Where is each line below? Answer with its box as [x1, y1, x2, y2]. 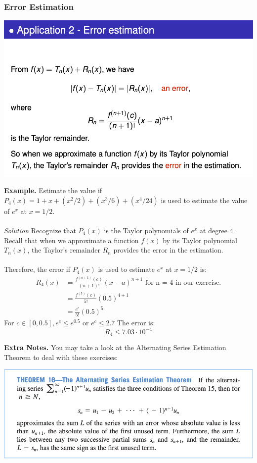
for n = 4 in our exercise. [145, 279, 221, 286]
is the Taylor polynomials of [104, 225, 189, 235]
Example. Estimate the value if [4, 185, 102, 196]
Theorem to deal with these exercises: [4, 352, 118, 362]
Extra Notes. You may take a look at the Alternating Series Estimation [4, 342, 226, 353]
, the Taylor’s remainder [27, 245, 100, 255]
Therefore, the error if [4, 264, 70, 274]
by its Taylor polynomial [163, 235, 237, 245]
